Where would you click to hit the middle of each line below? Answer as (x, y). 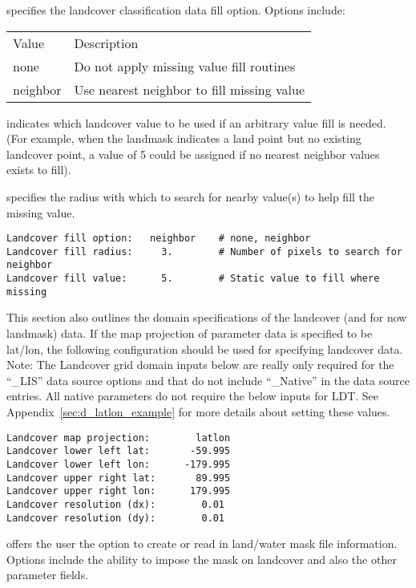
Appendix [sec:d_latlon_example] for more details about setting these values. (198, 412)
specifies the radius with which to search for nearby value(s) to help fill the (191, 196)
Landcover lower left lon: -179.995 (119, 464)
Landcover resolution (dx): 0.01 (116, 504)
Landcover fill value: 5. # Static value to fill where (193, 279)
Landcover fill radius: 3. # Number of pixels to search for (204, 251)
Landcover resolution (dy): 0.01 (116, 518)
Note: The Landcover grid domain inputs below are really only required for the (200, 365)
